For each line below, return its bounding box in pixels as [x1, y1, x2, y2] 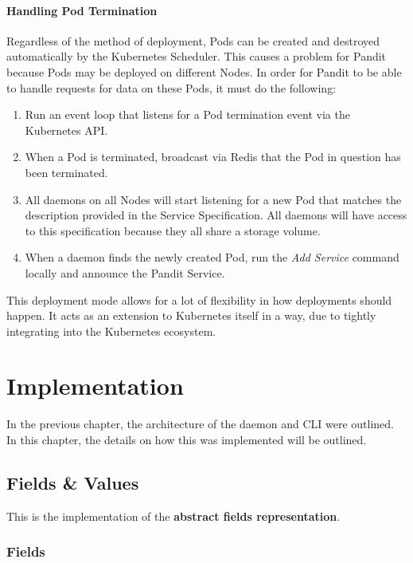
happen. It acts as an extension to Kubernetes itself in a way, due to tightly [6, 307, 376, 324]
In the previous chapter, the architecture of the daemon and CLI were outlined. [6, 415, 394, 432]
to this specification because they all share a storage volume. [25, 222, 321, 238]
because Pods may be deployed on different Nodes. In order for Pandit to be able [6, 63, 402, 80]
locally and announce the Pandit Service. [25, 264, 225, 281]
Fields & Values [6, 470, 139, 494]
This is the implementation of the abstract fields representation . [6, 507, 341, 524]
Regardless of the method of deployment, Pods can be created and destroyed [6, 32, 380, 49]
